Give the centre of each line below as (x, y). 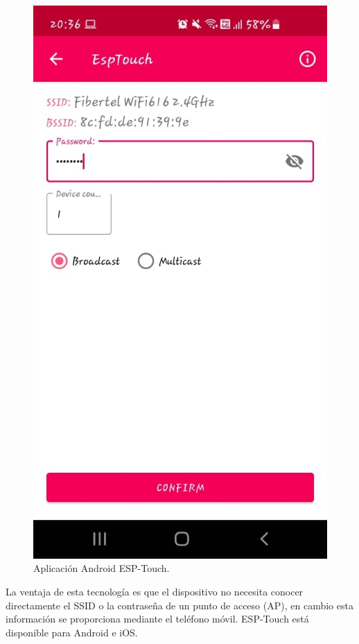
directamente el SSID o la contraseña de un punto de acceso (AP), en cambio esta (179, 605)
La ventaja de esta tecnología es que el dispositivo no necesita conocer (155, 591)
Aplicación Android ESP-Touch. (102, 568)
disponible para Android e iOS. (72, 632)
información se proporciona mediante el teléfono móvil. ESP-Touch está (157, 619)
